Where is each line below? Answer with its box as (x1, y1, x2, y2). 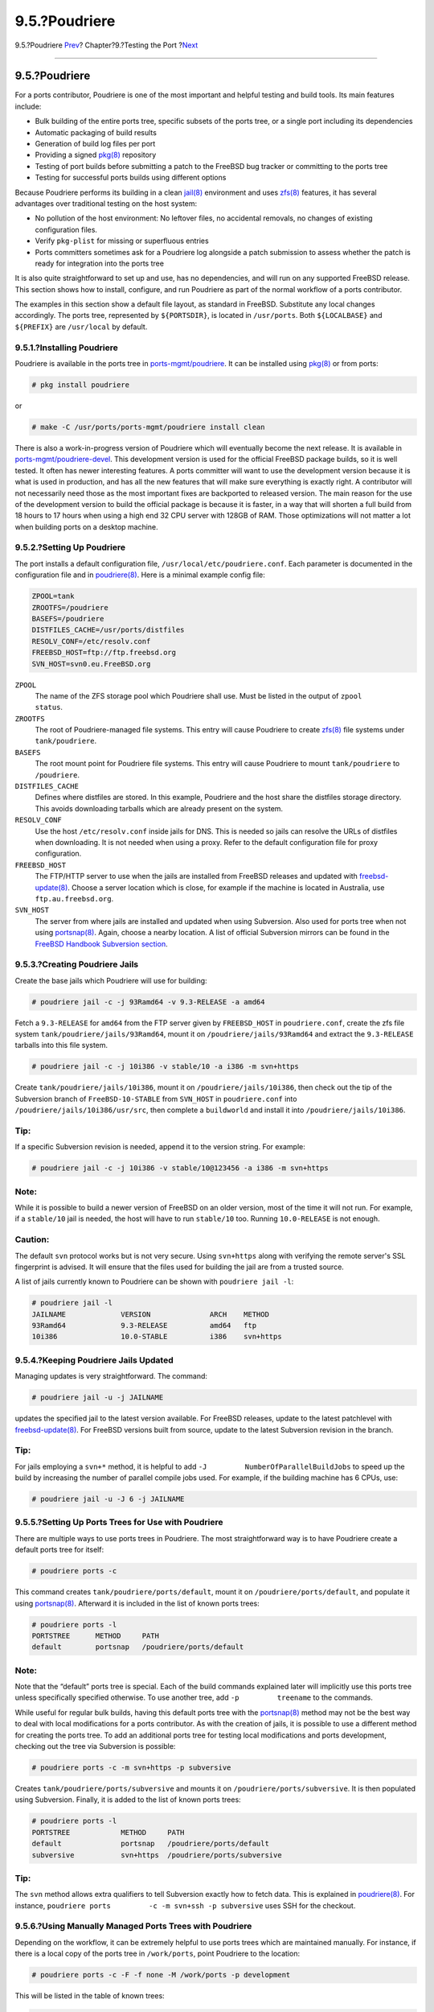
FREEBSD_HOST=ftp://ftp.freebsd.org (31, 648, 177, 658)
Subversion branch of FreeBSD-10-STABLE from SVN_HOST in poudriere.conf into (14, 1094, 297, 1103)
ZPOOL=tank (31, 592, 75, 601)
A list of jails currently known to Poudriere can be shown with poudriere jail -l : (14, 1276, 294, 1287)
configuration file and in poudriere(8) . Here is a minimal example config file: (14, 570, 265, 579)
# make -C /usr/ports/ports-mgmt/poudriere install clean (31, 423, 265, 431)
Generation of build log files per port (35, 139, 156, 149)
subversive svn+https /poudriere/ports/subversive (31, 1850, 282, 1859)
